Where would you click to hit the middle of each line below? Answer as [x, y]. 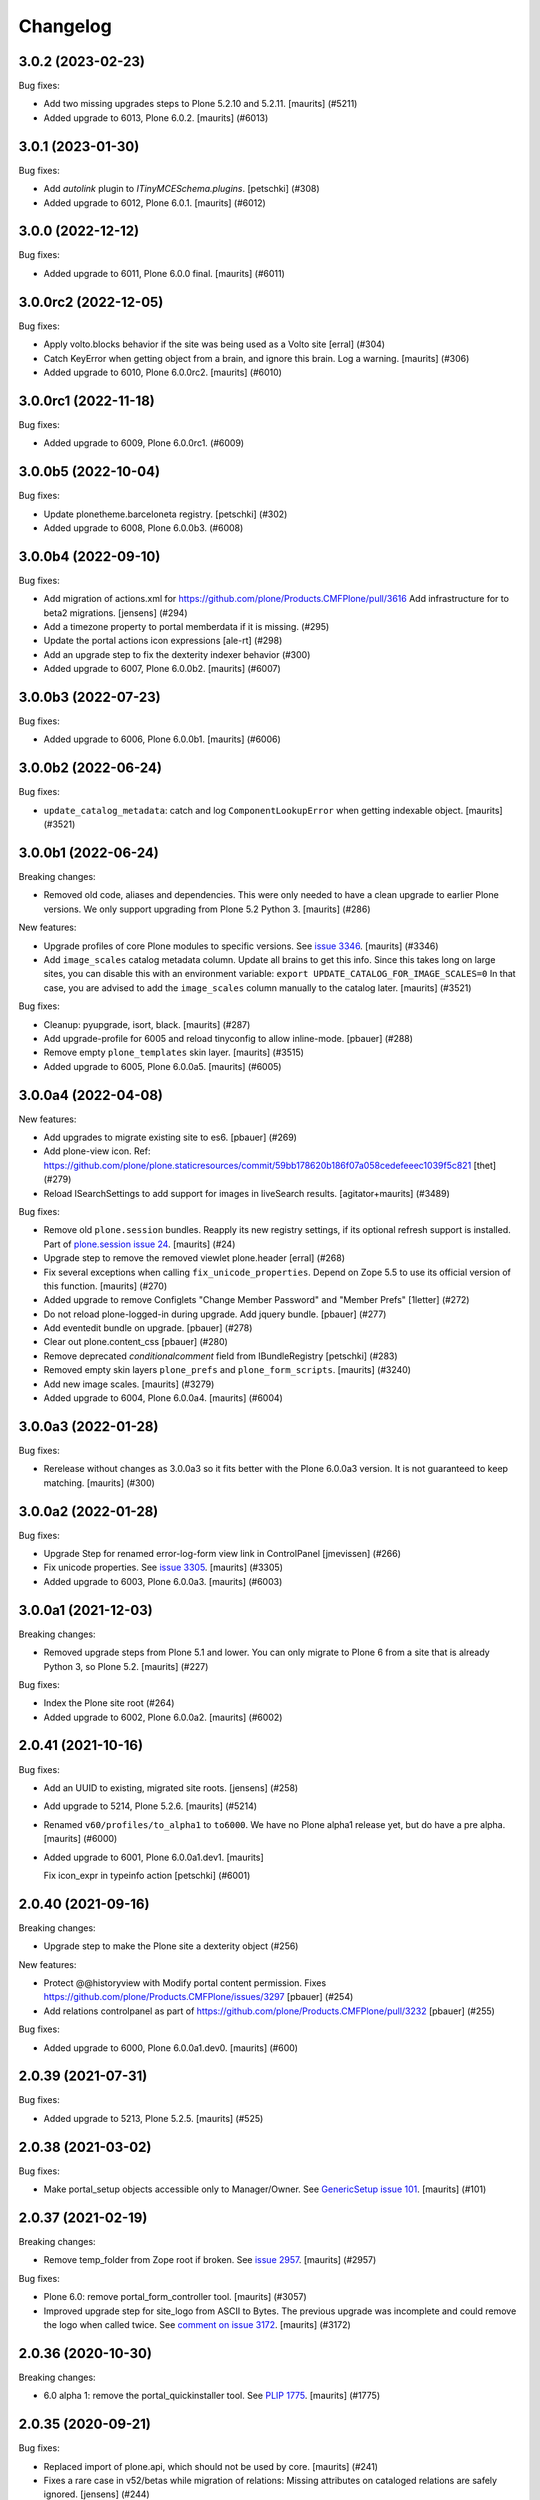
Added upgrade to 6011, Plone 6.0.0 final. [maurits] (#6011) [164, 273]
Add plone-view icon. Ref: [97, 1151]
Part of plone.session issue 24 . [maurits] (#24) [139, 1244]
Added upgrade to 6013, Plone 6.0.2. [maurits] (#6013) [156, 117]
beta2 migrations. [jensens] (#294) [116, 612]
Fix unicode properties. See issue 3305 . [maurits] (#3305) [163, 1567]
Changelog [65, 26]
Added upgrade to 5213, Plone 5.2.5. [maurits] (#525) [153, 2118]
